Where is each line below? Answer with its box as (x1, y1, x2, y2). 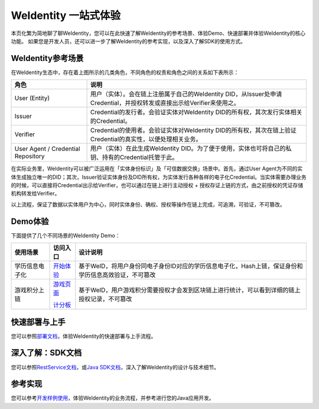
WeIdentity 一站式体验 (11, 9, 121, 22)
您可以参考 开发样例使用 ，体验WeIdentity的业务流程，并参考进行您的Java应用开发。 (11, 394, 215, 402)
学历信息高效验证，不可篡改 (79, 271, 156, 279)
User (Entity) (14, 94, 50, 102)
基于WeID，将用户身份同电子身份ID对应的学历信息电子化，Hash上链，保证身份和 (79, 262, 304, 270)
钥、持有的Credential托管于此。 (90, 153, 178, 162)
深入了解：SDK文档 (11, 348, 82, 358)
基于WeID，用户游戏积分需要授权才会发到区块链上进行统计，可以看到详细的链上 (79, 286, 301, 294)
